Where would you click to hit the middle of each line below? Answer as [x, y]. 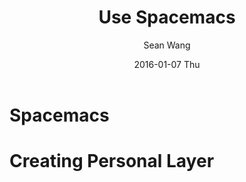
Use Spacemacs [167, 17]
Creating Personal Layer [112, 161]
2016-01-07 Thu [167, 64]
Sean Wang [167, 45]
